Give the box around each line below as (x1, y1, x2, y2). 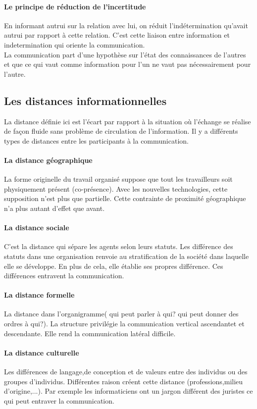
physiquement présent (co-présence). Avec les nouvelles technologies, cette (4, 183, 228, 194)
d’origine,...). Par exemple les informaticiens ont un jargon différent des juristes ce (4, 386, 253, 396)
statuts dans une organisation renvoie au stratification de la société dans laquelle (4, 251, 249, 261)
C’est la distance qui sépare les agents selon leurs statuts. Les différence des (4, 241, 233, 252)
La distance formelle (4, 290, 75, 300)
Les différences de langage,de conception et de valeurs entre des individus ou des (4, 366, 248, 377)
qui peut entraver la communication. (4, 395, 114, 406)
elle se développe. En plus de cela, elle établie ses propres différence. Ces (4, 260, 223, 271)
